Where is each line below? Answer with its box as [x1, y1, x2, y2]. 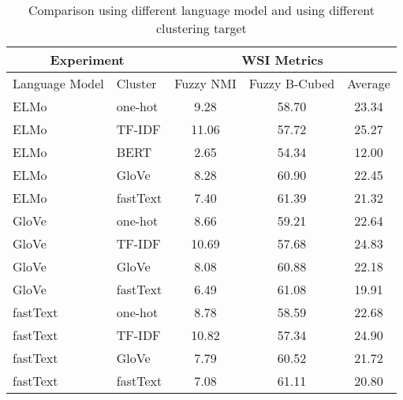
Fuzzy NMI [174, 74, 237, 92]
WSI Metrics [241, 50, 323, 69]
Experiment [50, 50, 125, 69]
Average [347, 74, 390, 92]
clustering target [156, 19, 247, 37]
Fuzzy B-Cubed [248, 74, 335, 92]
